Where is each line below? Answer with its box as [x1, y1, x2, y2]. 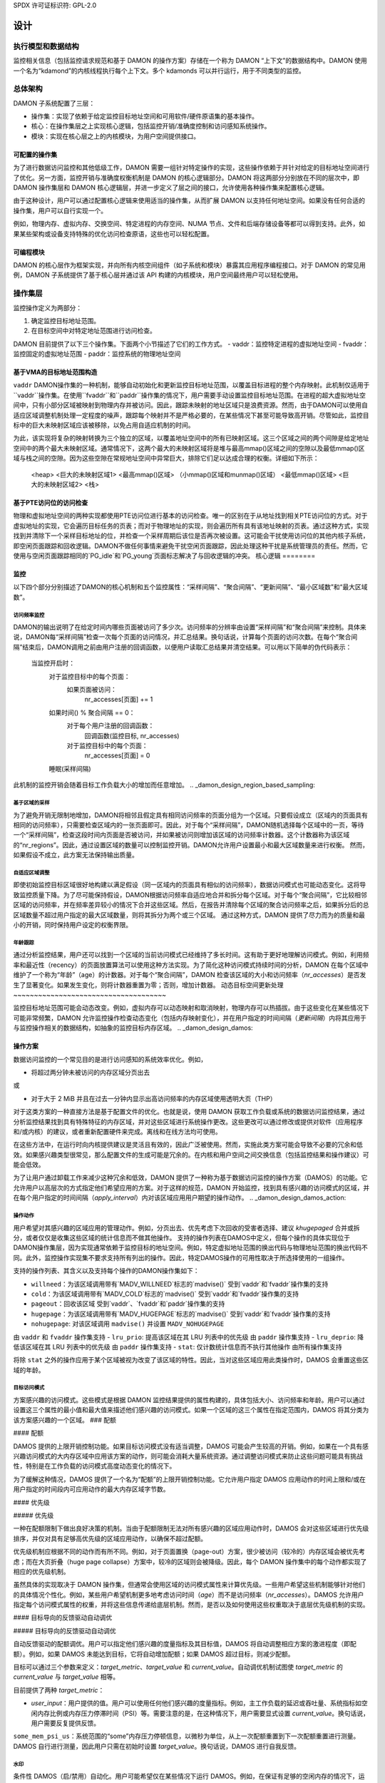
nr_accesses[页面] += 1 [84, 695, 153, 704]
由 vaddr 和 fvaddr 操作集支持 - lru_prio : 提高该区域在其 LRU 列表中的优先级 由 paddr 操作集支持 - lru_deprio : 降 [13, 1332, 364, 1341]
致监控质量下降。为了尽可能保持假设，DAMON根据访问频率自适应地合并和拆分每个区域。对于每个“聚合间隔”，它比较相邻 [13, 890, 367, 899]
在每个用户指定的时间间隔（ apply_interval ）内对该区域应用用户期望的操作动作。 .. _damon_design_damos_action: [13, 1193, 346, 1202]
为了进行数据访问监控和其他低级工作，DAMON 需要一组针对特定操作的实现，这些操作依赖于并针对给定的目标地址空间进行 [13, 163, 370, 172]
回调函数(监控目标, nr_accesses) [84, 731, 180, 740]
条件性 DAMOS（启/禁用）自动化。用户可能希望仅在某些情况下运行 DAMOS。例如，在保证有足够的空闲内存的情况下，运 [13, 1772, 365, 1781]
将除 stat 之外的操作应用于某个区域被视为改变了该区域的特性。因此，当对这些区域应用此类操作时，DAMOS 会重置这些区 [13, 1356, 369, 1364]
